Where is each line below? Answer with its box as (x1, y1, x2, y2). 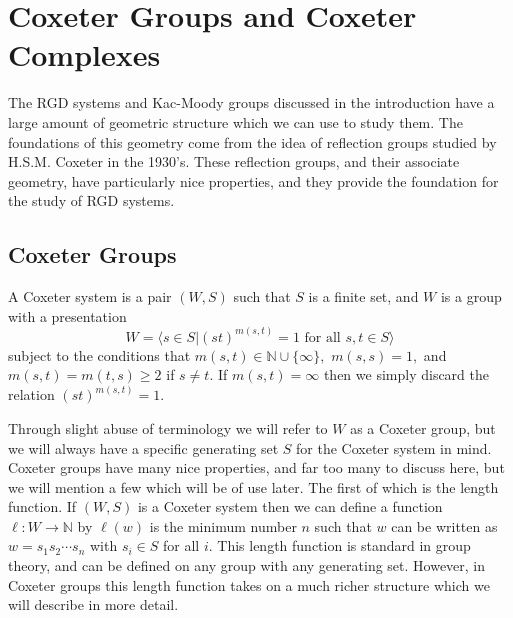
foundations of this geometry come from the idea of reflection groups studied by (8, 131, 497, 152)
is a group (440, 286, 502, 307)
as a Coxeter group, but (350, 417, 496, 438)
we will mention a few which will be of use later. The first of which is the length (8, 476, 499, 497)
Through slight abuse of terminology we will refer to (8, 417, 328, 438)
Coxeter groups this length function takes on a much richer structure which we (8, 574, 490, 595)
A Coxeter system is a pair (8, 286, 172, 307)
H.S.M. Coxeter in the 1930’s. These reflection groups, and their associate (8, 151, 460, 172)
